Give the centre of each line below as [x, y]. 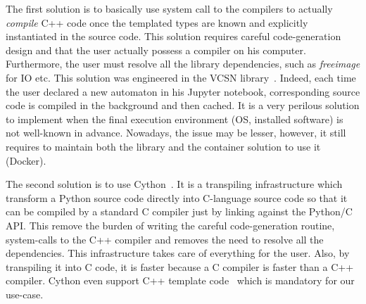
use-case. [25, 294]
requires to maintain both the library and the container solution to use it [163, 146]
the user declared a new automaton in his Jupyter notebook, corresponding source [183, 91]
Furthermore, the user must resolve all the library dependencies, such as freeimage [183, 64]
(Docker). [26, 160]
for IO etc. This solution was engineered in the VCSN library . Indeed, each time [181, 77]
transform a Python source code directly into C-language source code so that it [177, 197]
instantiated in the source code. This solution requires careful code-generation [173, 36]
